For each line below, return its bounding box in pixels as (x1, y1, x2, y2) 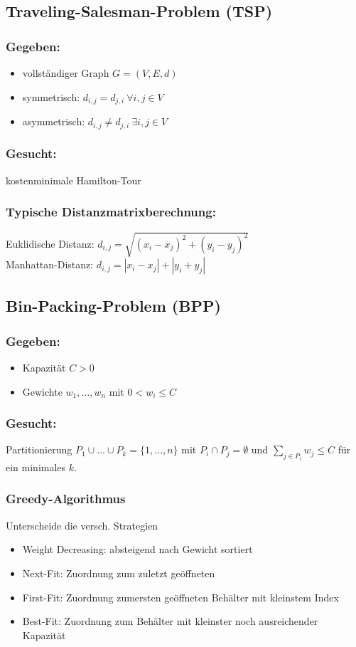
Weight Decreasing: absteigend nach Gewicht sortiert (22, 542, 253, 557)
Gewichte (22, 384, 63, 399)
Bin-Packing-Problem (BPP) (6, 295, 221, 317)
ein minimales (6, 459, 66, 474)
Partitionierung (6, 442, 72, 457)
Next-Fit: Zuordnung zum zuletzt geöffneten (22, 565, 215, 580)
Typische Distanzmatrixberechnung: (6, 203, 216, 221)
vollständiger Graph (22, 65, 109, 80)
